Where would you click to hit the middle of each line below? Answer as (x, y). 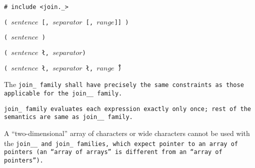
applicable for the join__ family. (63, 93)
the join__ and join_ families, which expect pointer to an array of (121, 143)
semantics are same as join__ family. (68, 117)
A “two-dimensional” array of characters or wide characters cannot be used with (127, 133)
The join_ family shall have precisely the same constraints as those (124, 84)
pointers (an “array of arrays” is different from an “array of (113, 152)
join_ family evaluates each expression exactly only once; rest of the (127, 109)
